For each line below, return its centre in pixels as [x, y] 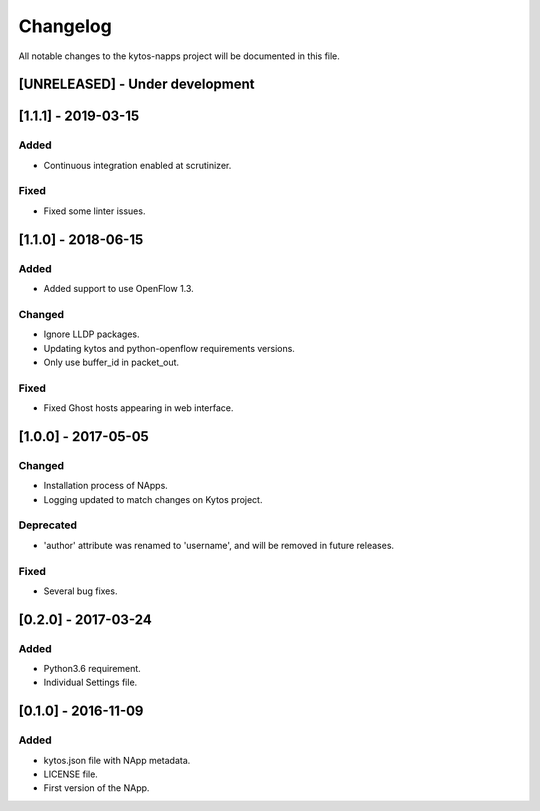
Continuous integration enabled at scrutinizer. [137, 165]
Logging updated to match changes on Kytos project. [153, 499]
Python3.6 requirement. [92, 669]
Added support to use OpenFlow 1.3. [118, 289]
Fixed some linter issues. [94, 211]
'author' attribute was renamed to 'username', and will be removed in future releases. [219, 545]
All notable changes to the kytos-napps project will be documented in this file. [179, 56]
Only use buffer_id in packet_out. [111, 362]
